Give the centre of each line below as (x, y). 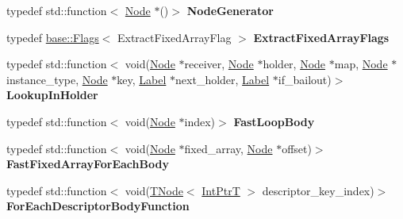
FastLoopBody (274, 121)
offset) (297, 148)
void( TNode (154, 190)
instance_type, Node (57, 79)
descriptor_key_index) (318, 190)
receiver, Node (219, 64)
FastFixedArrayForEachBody (88, 164)
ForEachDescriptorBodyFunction (98, 206)
